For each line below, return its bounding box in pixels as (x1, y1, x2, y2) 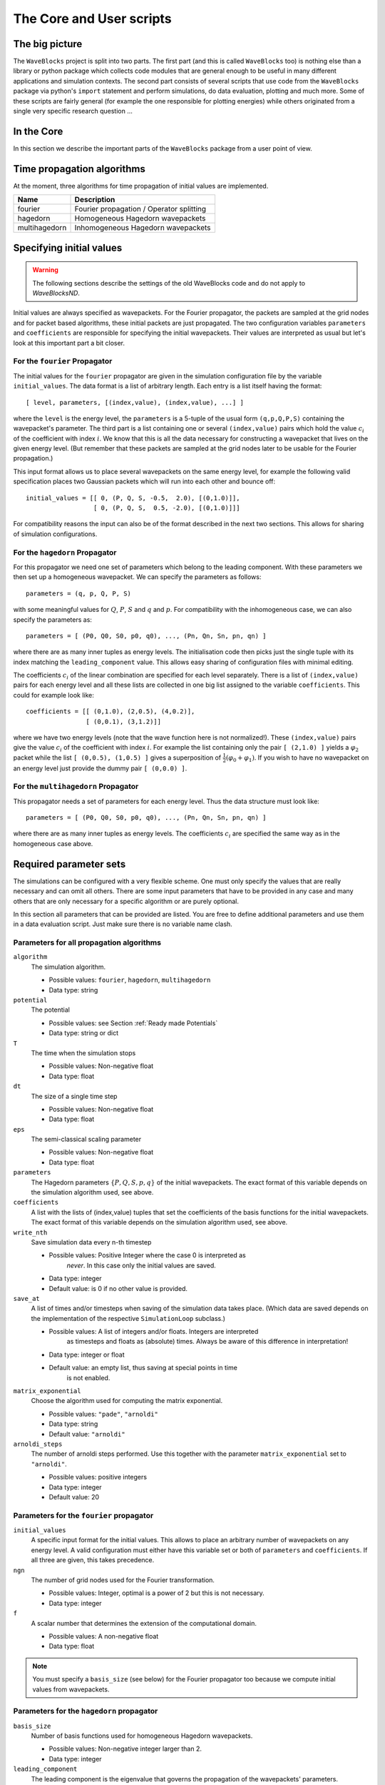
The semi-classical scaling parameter (31, 1135, 142, 1144)
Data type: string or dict (48, 1029, 119, 1037)
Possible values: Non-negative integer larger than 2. (48, 1744, 202, 1753)
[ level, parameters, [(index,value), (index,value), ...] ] (26, 398, 244, 406)
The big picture (13, 38, 83, 50)
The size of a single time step (31, 1092, 118, 1100)
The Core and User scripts (13, 11, 172, 26)
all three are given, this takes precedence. (31, 1556, 155, 1564)
